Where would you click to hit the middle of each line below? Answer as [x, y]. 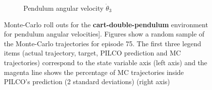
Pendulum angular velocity [64, 8]
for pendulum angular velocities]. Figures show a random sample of [104, 34]
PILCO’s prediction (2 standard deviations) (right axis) [87, 81]
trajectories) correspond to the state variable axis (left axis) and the [106, 62]
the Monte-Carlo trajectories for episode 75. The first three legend [103, 43]
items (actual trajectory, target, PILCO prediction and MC [93, 53]
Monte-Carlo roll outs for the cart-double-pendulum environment [106, 24]
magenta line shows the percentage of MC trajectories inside [94, 72]
